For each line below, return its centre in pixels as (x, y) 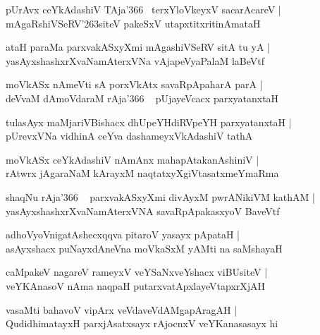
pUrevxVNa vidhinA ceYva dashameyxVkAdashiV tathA (129, 136)
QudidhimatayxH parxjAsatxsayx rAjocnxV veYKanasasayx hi (142, 323)
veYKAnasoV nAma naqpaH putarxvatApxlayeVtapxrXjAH (136, 285)
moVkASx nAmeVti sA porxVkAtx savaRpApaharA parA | (134, 84)
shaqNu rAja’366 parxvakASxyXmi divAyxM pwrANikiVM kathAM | (160, 196)
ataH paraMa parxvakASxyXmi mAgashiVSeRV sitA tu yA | (138, 47)
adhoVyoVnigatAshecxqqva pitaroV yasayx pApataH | (123, 234)
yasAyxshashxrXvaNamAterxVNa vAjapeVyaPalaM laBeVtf (135, 60)
